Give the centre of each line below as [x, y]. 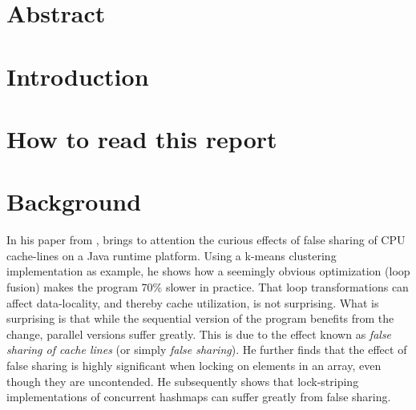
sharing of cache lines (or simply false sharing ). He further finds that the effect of [207, 350]
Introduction [78, 76]
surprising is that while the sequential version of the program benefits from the [200, 318]
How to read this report [142, 138]
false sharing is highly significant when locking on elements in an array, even [194, 365]
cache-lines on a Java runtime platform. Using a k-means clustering [172, 255]
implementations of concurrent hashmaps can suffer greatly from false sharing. [199, 397]
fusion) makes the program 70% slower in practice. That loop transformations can [208, 287]
